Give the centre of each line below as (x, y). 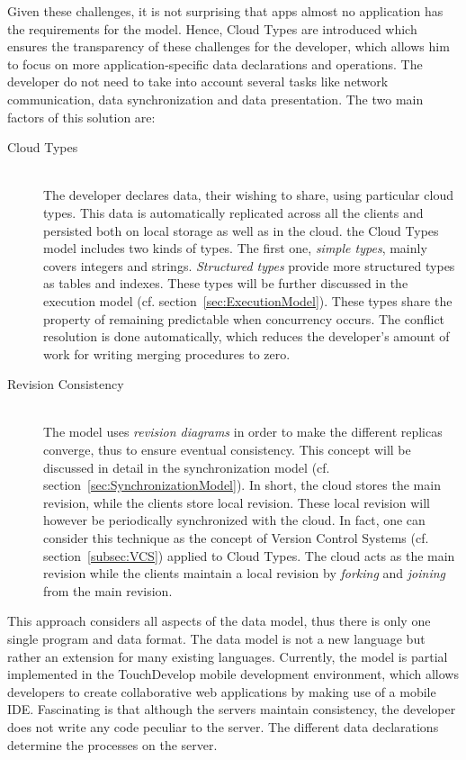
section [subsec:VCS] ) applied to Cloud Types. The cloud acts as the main (249, 555)
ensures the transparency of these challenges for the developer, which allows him (229, 46)
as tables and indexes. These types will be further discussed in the (226, 283)
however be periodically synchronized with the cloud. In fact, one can (234, 520)
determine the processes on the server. (112, 744)
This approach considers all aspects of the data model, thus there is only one (219, 621)
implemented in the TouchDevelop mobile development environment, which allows (233, 674)
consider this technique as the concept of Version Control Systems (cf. (236, 538)
